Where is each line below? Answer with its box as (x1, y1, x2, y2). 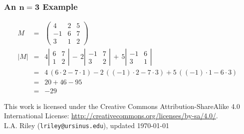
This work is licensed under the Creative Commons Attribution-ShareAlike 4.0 (4, 101, 240, 111)
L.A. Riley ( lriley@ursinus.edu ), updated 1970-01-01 (4, 120, 169, 130)
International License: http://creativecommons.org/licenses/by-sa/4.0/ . (4, 110, 218, 121)
